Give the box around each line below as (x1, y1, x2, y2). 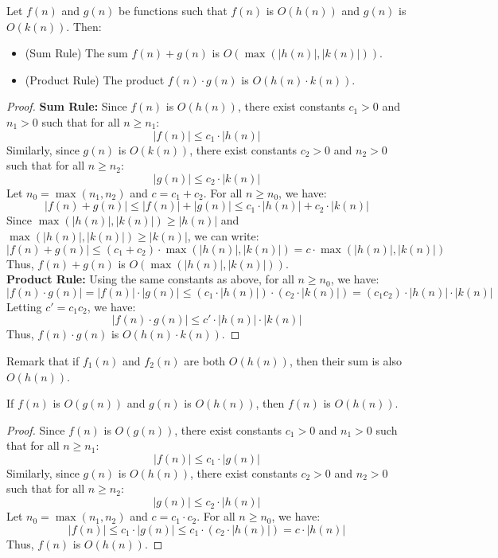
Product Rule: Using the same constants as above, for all (6, 271, 294, 287)
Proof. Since (6, 421, 65, 438)
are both (184, 352, 226, 369)
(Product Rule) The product (25, 71, 165, 88)
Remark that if (6, 352, 80, 369)
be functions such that (118, 2, 228, 18)
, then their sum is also (289, 352, 402, 369)
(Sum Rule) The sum (25, 45, 128, 61)
